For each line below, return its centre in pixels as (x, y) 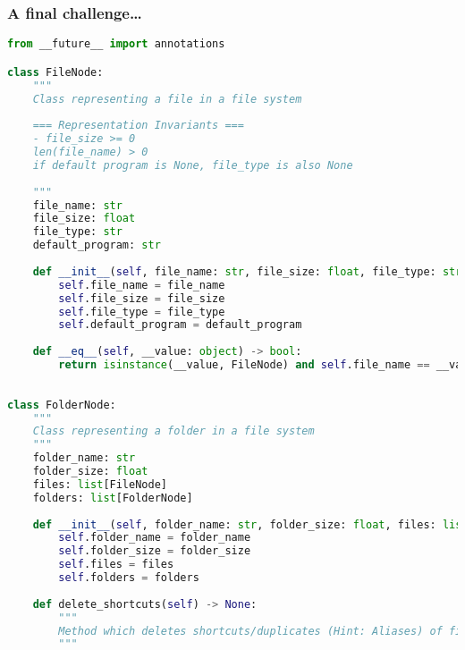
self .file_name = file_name (142, 285)
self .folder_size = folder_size (155, 551)
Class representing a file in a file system (167, 99)
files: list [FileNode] (100, 484)
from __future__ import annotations (116, 44)
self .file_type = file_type (142, 312)
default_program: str (97, 245)
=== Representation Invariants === (138, 126)
